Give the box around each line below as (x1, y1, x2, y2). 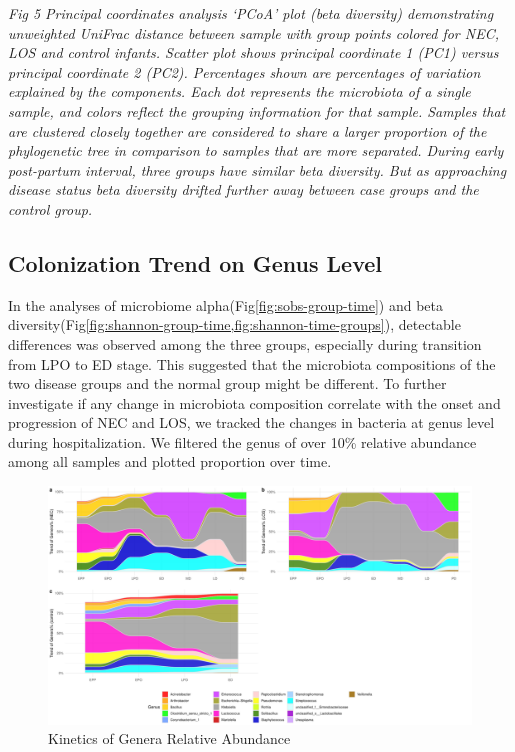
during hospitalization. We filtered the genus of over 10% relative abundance (8, 431, 477, 452)
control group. (8, 198, 93, 219)
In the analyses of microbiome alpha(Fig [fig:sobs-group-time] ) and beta (8, 294, 444, 315)
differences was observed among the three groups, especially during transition (8, 333, 482, 354)
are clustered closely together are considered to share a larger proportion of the (8, 120, 487, 141)
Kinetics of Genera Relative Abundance (48, 728, 291, 749)
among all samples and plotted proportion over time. (8, 451, 332, 472)
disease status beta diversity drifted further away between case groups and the (8, 179, 479, 200)
